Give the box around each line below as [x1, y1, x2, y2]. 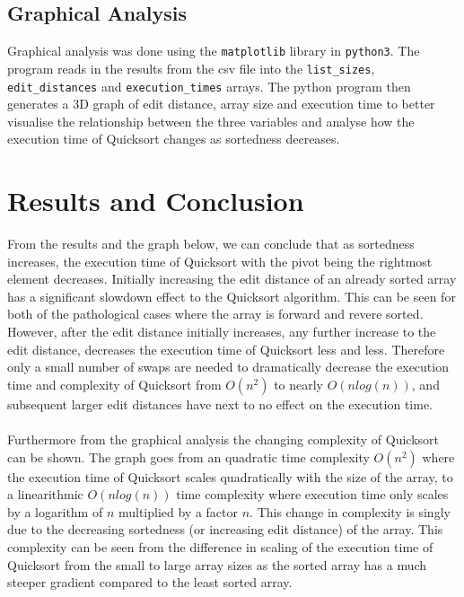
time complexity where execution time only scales [176, 485, 449, 504]
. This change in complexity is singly [250, 502, 451, 521]
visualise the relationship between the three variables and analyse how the [7, 111, 415, 130]
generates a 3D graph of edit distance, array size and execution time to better [7, 94, 435, 113]
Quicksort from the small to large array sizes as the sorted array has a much [7, 555, 427, 574]
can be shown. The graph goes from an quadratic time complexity [7, 447, 370, 466]
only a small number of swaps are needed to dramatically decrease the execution [7, 357, 449, 376]
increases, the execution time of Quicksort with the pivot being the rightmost [7, 251, 433, 270]
